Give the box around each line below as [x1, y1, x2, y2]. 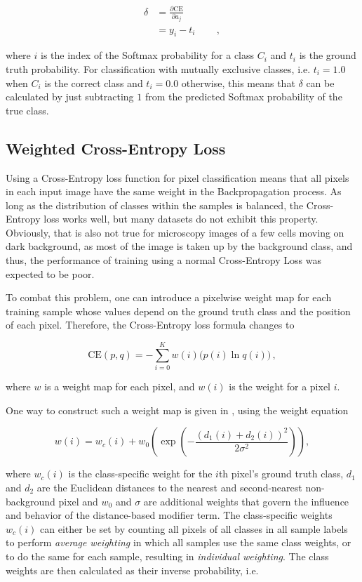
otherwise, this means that [181, 75, 295, 90]
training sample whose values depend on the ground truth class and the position [6, 303, 351, 318]
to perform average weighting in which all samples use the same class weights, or [6, 535, 351, 550]
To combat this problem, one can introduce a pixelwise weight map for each [6, 290, 332, 305]
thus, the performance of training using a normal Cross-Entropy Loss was [6, 253, 321, 267]
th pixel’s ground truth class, [218, 466, 344, 481]
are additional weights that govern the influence [143, 494, 349, 508]
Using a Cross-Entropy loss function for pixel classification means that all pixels [6, 170, 349, 185]
